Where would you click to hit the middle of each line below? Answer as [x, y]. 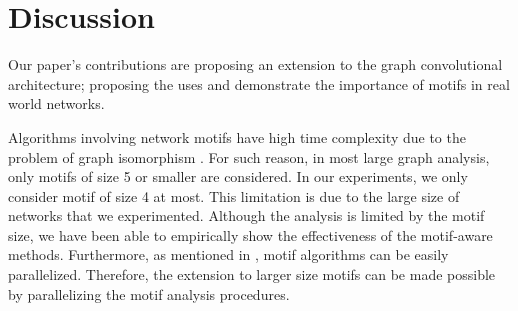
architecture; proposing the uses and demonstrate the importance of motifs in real [259, 83]
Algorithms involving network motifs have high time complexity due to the [237, 136]
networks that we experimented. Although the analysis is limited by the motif [246, 215]
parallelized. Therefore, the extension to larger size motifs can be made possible [252, 274]
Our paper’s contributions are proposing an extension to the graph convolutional [255, 64]
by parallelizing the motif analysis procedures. [149, 293]
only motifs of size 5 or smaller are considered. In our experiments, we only [238, 176]
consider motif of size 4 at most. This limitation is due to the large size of [234, 195]
